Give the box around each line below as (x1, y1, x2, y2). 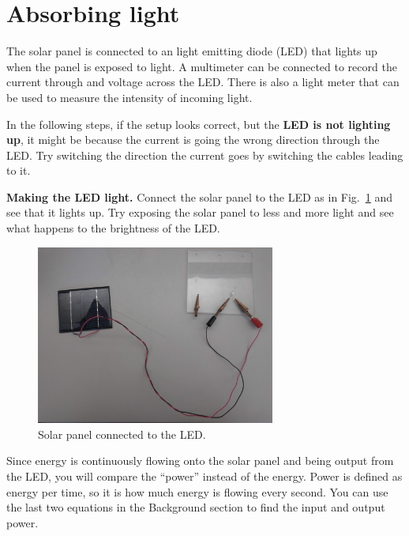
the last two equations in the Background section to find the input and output (6, 499, 385, 515)
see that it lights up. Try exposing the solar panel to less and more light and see (6, 204, 394, 221)
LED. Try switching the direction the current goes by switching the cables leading (6, 146, 403, 163)
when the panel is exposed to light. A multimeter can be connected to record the (6, 58, 397, 74)
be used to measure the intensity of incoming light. (6, 89, 253, 105)
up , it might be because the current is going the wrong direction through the (6, 131, 380, 148)
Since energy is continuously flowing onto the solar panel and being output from (6, 452, 394, 469)
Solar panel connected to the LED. (38, 425, 206, 442)
